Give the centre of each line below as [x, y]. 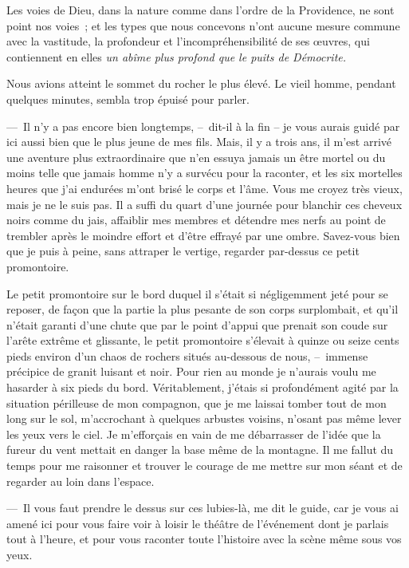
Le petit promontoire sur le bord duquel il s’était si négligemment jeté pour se [197, 293]
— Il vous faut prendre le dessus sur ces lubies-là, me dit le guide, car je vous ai [203, 508]
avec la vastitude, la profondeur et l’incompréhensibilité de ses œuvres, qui [188, 41]
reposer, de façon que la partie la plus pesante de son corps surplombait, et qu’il [203, 309]
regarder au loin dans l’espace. [81, 481]
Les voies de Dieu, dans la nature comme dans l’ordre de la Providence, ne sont [201, 10]
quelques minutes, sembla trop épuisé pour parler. [128, 99]
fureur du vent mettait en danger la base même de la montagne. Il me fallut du [200, 450]
